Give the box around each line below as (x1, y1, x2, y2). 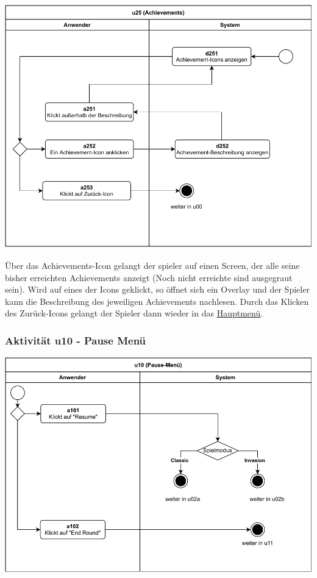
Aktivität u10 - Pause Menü (5, 332, 146, 348)
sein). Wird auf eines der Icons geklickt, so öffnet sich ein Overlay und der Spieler (5, 283, 310, 296)
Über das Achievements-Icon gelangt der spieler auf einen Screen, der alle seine (5, 259, 300, 271)
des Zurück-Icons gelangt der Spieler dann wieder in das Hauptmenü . (5, 307, 263, 319)
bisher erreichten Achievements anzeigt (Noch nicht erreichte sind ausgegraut (5, 271, 293, 284)
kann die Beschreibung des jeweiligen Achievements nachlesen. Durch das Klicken (5, 294, 309, 307)
